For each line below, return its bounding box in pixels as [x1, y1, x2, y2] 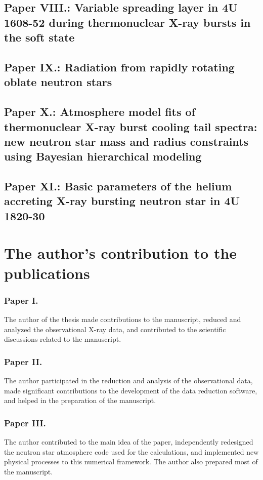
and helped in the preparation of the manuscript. [4, 395, 156, 406]
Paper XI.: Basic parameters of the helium [4, 178, 232, 194]
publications [4, 262, 90, 283]
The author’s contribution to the [4, 243, 237, 263]
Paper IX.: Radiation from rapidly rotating [4, 59, 235, 74]
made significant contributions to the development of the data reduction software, [4, 385, 257, 395]
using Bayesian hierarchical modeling [4, 148, 202, 164]
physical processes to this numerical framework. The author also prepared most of [4, 456, 258, 467]
